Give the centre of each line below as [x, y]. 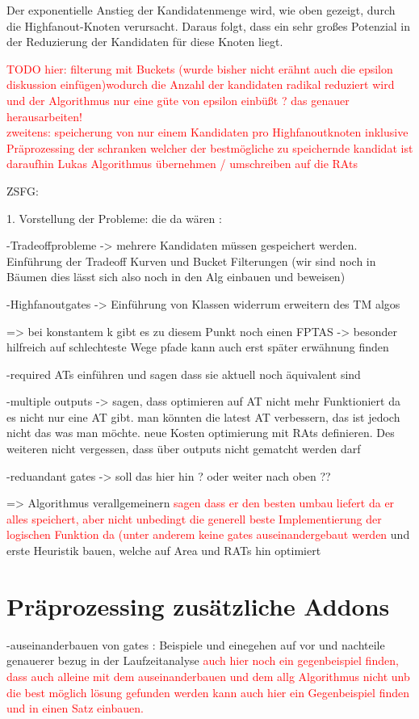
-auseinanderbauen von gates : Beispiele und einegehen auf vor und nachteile [196, 644]
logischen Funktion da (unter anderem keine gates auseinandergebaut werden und [208, 534]
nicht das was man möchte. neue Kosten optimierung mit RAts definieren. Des [201, 433]
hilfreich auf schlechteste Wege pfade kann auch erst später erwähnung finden [198, 347]
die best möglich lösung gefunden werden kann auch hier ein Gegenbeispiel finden [208, 692]
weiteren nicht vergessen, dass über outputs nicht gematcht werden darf [184, 449]
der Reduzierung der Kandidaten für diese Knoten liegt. [145, 42]
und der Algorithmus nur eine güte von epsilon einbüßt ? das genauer [178, 100]
